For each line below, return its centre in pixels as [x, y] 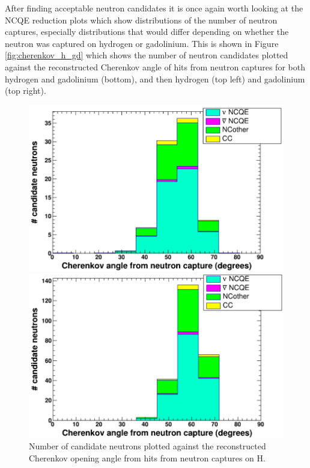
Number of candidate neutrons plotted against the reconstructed [147, 446]
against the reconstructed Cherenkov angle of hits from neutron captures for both [155, 66]
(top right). [26, 91]
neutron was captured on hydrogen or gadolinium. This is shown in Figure [142, 43]
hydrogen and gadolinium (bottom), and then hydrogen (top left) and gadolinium [155, 79]
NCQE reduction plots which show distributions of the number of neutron [141, 20]
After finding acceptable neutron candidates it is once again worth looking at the [154, 8]
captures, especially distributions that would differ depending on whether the [147, 32]
